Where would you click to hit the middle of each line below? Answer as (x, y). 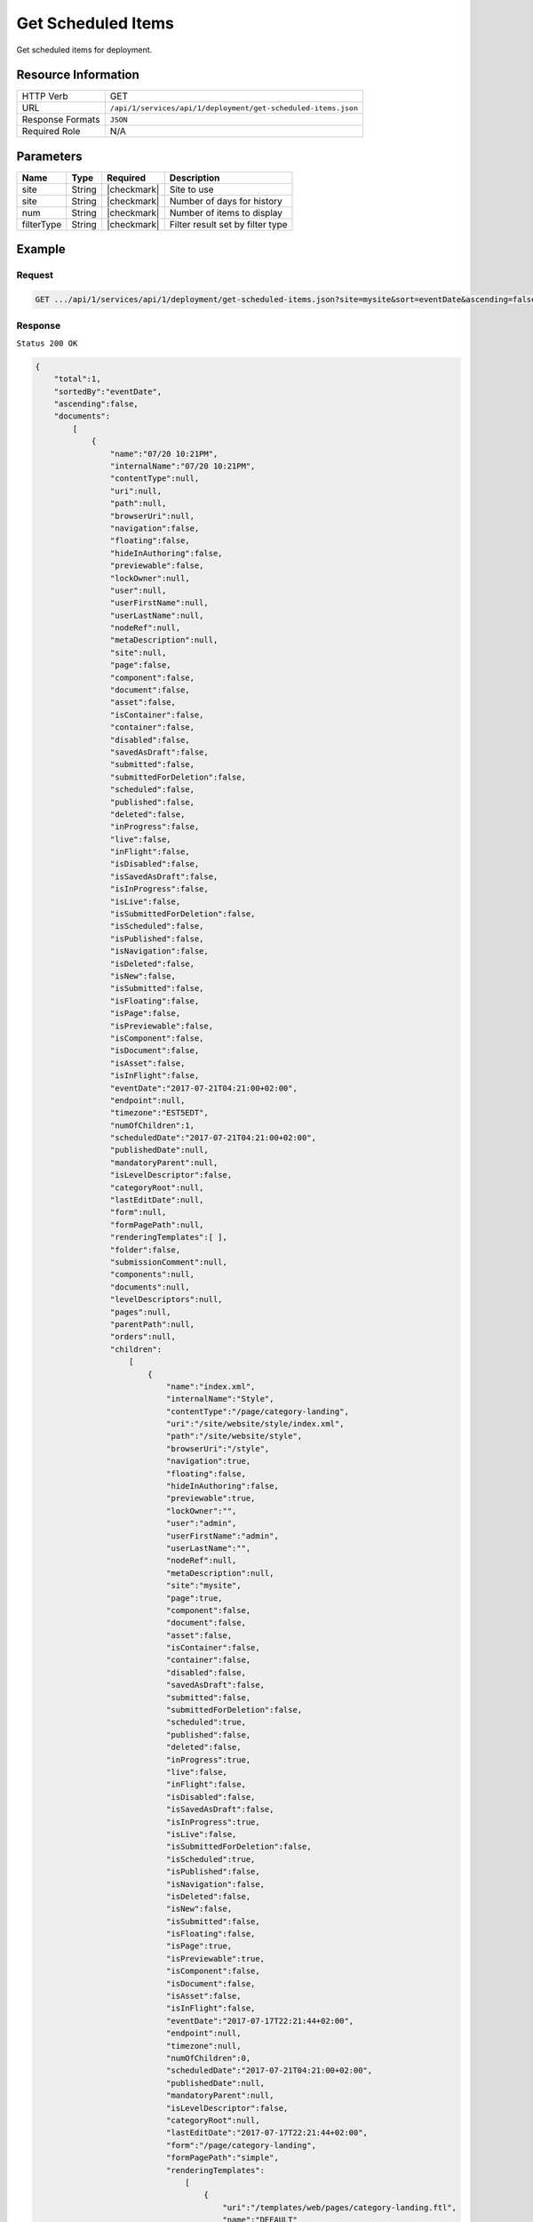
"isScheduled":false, (157, 926)
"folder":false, (145, 1250)
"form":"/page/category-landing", (241, 2145)
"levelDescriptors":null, (166, 1299)
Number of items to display (226, 212)
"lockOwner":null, (150, 578)
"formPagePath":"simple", (222, 2158)
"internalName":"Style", (220, 1399)
